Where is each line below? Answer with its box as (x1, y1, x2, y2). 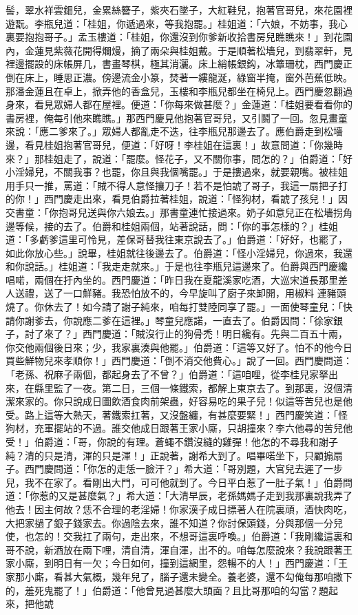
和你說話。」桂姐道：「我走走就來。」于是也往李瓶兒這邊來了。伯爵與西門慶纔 (6, 259, 348, 273)
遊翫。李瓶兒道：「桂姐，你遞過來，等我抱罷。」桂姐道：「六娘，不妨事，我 (6, 16, 338, 30)
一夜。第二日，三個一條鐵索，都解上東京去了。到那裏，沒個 (72, 380, 343, 395)
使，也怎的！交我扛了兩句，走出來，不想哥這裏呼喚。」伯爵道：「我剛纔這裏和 (6, 529, 352, 543)
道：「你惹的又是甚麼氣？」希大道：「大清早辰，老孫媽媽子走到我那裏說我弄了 (6, 488, 352, 503)
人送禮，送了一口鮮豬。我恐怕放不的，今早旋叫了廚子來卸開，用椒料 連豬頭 (6, 286, 346, 300)
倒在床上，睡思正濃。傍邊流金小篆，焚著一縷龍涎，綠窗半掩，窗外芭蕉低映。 (6, 70, 352, 84)
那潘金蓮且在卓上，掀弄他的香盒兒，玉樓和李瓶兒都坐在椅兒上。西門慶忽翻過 (6, 83, 352, 98)
